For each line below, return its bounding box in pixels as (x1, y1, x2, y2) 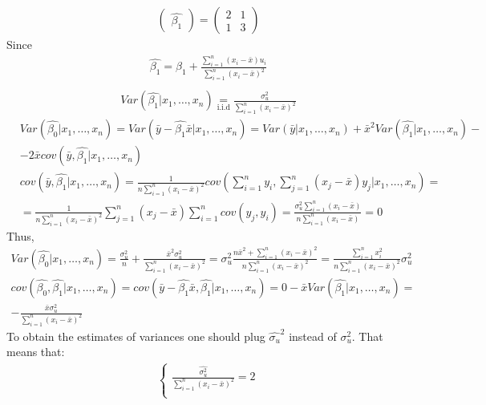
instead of (289, 327, 337, 344)
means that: (6, 343, 65, 360)
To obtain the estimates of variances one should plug (6, 327, 265, 344)
